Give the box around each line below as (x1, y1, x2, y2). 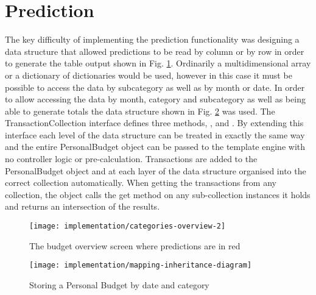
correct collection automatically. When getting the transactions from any (5, 176, 276, 189)
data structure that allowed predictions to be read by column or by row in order (5, 44, 304, 57)
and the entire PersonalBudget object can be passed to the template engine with (5, 140, 306, 153)
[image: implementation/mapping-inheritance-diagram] (29, 261, 252, 270)
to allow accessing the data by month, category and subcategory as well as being (5, 93, 306, 105)
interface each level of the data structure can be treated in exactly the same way (5, 128, 305, 141)
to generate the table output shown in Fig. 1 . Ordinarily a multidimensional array (5, 57, 311, 69)
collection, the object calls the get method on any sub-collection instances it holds (5, 188, 311, 201)
